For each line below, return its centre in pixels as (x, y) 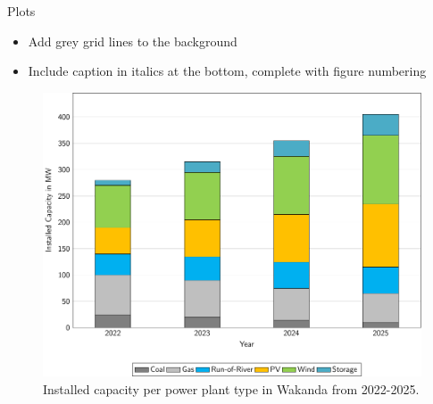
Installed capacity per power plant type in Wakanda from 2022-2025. (231, 388)
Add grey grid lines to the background (133, 41)
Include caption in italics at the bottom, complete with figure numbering (227, 71)
